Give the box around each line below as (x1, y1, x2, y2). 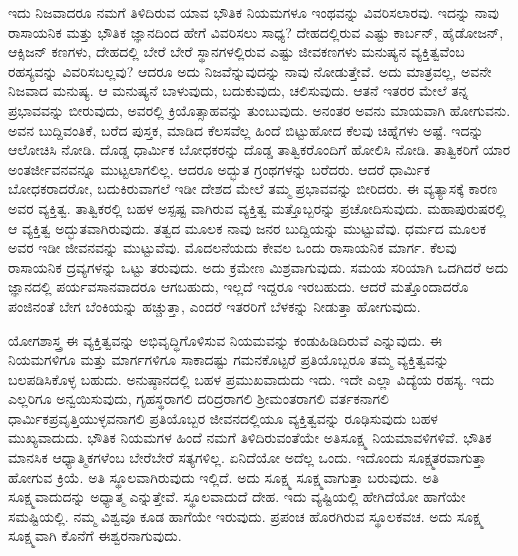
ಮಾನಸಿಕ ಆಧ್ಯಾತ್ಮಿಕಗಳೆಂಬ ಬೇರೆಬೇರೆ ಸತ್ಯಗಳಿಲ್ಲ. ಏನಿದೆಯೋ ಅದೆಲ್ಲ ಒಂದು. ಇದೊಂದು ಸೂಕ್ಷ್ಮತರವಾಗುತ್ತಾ (8, 447, 487, 468)
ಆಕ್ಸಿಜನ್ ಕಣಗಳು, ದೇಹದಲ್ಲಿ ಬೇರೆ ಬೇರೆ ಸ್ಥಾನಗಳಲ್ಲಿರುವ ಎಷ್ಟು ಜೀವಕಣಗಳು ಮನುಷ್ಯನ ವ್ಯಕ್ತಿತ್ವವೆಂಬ (8, 41, 465, 62)
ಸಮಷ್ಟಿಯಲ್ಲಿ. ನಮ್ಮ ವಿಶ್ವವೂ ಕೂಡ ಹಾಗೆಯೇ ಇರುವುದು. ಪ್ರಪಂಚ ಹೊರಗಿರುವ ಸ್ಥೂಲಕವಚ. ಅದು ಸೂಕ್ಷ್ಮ (8, 505, 484, 526)
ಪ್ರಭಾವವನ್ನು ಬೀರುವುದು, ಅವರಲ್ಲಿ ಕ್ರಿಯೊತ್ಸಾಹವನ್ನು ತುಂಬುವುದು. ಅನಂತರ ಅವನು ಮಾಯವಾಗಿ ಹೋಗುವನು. (8, 99, 511, 120)
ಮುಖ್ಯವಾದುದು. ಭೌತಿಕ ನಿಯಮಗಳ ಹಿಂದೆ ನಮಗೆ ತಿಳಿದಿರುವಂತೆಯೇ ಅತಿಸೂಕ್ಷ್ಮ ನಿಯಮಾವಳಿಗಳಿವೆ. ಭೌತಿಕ (8, 427, 492, 448)
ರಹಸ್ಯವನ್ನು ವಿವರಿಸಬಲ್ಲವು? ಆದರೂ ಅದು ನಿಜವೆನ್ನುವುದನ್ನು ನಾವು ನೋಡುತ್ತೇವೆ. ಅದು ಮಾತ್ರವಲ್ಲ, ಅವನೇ (8, 60, 492, 81)
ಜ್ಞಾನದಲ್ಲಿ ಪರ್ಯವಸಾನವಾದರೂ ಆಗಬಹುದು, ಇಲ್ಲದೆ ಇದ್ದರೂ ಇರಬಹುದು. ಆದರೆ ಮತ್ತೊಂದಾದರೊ (8, 276, 469, 297)
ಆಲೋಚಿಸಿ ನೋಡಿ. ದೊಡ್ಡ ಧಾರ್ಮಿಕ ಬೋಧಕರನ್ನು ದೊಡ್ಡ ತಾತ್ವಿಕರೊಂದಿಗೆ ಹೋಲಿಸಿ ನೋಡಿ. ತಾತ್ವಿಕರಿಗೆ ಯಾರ (8, 139, 511, 160)
